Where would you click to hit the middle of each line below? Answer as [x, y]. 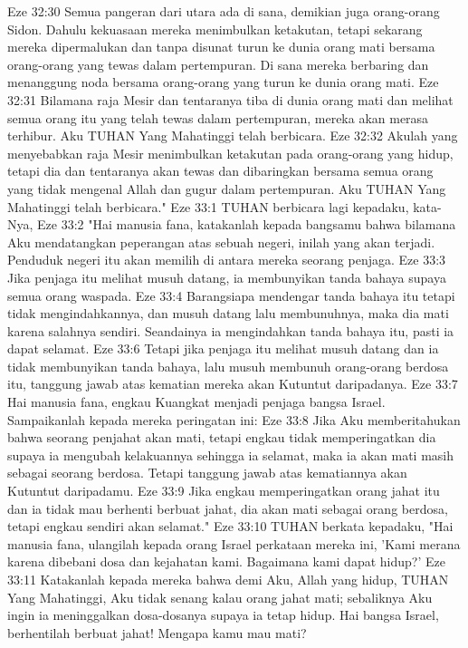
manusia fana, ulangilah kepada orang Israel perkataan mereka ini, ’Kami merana [234, 543]
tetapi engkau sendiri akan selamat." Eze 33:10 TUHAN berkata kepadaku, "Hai [230, 526]
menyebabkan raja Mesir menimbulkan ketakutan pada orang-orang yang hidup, [230, 153]
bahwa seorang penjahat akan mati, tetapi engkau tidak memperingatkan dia [222, 437]
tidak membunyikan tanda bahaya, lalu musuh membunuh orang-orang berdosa [228, 366]
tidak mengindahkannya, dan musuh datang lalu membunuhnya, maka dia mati [228, 313]
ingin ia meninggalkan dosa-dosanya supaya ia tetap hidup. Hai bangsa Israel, [223, 615]
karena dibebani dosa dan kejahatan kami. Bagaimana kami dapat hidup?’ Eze [226, 561]
